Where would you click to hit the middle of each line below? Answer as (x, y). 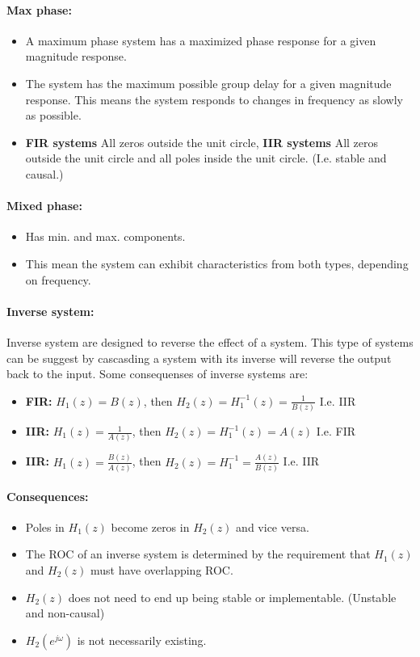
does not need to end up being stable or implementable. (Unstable (232, 597)
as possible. (53, 115)
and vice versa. (273, 526)
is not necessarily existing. (142, 640)
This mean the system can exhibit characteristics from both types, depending (217, 263)
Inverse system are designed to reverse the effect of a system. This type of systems (210, 341)
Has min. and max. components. (105, 236)
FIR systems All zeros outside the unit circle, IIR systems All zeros (202, 142)
